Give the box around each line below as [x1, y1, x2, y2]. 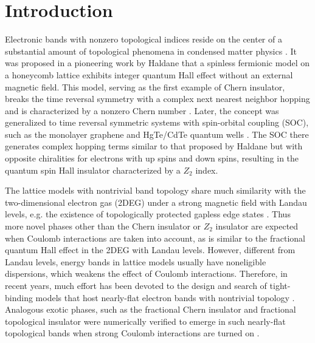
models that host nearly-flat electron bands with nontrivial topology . [35, 291, 295, 304]
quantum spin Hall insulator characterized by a [5, 163, 181, 176]
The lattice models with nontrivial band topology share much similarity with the [5, 184, 306, 197]
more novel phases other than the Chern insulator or [5, 220, 201, 233]
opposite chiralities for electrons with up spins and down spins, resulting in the [5, 152, 299, 165]
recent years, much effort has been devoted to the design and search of [5, 279, 267, 291]
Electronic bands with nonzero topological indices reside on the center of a [5, 33, 282, 46]
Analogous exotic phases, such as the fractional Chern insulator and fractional [5, 303, 296, 316]
